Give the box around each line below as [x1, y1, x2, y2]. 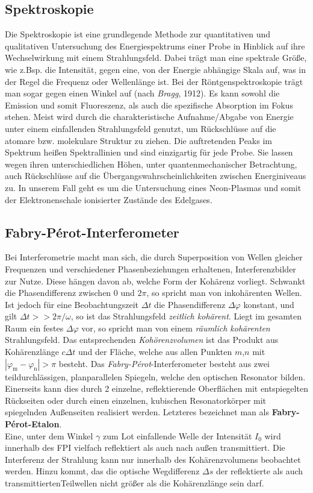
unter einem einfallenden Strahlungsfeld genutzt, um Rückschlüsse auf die [5, 122, 276, 134]
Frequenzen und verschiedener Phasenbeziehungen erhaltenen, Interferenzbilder [5, 262, 296, 275]
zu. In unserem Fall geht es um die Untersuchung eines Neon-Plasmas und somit [5, 181, 302, 193]
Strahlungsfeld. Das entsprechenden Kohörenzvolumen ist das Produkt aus [5, 333, 279, 346]
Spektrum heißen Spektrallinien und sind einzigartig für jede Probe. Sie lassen [5, 146, 293, 159]
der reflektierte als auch [215, 465, 303, 477]
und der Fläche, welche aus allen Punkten [78, 345, 232, 358]
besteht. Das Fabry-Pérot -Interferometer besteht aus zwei [58, 357, 270, 369]
